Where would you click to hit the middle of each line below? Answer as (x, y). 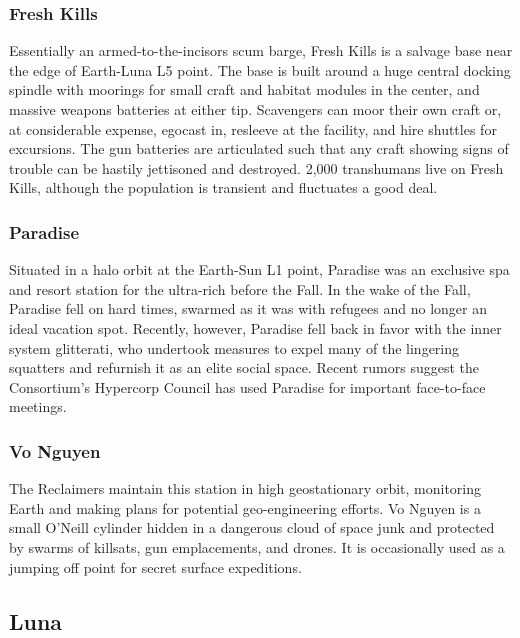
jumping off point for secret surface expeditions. (155, 566)
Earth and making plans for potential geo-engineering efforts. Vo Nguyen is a (245, 507)
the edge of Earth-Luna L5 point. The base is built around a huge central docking (260, 69)
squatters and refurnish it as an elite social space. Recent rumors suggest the (244, 367)
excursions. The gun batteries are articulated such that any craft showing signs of (259, 148)
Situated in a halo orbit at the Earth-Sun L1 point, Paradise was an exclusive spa (259, 269)
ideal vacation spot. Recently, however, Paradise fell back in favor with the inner (255, 327)
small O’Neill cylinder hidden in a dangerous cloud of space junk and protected (252, 527)
